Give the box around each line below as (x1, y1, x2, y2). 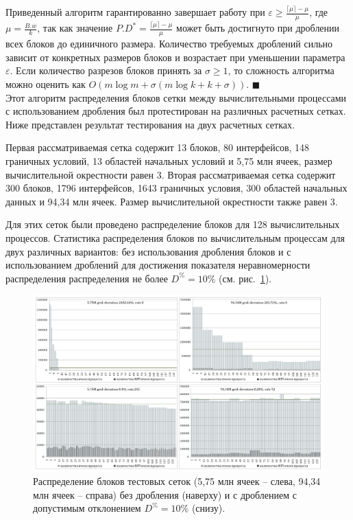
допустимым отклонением (33, 501, 141, 515)
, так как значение (37, 21, 113, 35)
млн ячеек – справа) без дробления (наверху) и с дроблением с (33, 487, 297, 501)
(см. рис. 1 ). (219, 271, 272, 285)
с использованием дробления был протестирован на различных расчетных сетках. (5, 104, 346, 118)
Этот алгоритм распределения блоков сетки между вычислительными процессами (5, 90, 347, 104)
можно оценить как (5, 77, 86, 91)
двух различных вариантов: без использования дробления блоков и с (5, 244, 291, 258)
